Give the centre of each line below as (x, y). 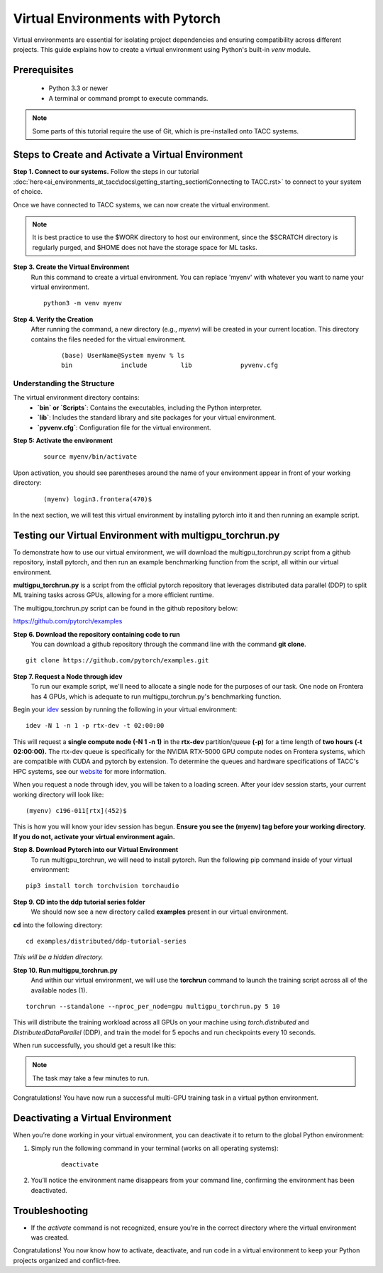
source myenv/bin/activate (90, 457)
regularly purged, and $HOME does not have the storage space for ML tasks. (145, 247)
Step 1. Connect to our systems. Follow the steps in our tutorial (106, 172)
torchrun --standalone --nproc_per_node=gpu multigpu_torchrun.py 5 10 (153, 1006)
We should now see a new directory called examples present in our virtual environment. (160, 912)
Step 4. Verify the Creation (53, 319)
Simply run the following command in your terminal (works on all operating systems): (155, 1148)
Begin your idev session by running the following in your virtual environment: (125, 709)
